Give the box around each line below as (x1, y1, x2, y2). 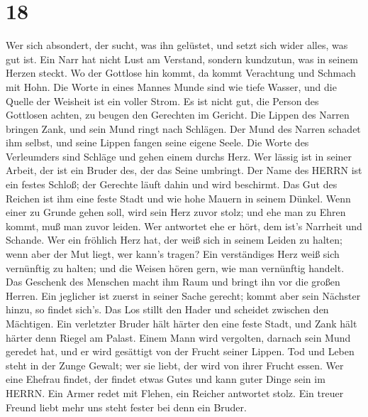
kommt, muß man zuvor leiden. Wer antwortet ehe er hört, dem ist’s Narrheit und (6, 218, 362, 233)
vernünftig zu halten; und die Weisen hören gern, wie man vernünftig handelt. (6, 260, 345, 275)
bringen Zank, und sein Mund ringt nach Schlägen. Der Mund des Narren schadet (6, 121, 361, 136)
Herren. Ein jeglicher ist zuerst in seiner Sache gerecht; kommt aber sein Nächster (6, 288, 361, 303)
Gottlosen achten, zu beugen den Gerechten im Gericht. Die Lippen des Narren (6, 107, 350, 122)
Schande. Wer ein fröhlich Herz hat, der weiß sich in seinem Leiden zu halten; (6, 232, 342, 247)
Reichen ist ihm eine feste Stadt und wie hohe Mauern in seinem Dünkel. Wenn (6, 190, 351, 205)
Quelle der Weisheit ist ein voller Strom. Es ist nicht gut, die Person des (6, 93, 319, 108)
